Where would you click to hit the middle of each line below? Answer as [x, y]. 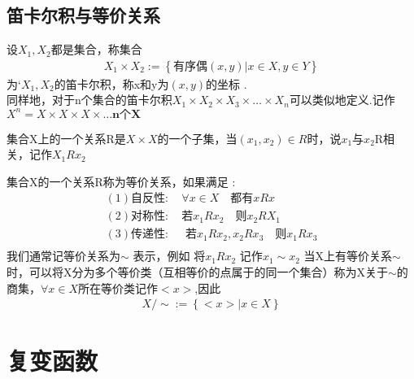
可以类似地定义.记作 [342, 100]
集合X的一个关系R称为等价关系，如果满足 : [121, 181]
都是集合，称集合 [96, 49]
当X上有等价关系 [348, 256]
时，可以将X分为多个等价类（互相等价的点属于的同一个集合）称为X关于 [197, 272]
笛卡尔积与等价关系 [83, 15]
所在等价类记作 [118, 288]
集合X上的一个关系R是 [66, 138]
